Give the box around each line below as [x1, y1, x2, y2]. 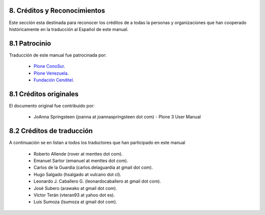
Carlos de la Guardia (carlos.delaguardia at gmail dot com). [33, 164, 153, 170]
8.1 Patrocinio [9, 39, 52, 48]
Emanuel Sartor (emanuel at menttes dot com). [33, 158, 129, 163]
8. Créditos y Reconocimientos [9, 6, 106, 15]
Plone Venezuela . [33, 70, 69, 76]
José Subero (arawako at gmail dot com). [33, 185, 117, 191]
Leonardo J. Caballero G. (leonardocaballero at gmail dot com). [33, 178, 161, 184]
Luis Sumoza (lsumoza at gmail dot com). [33, 199, 117, 205]
